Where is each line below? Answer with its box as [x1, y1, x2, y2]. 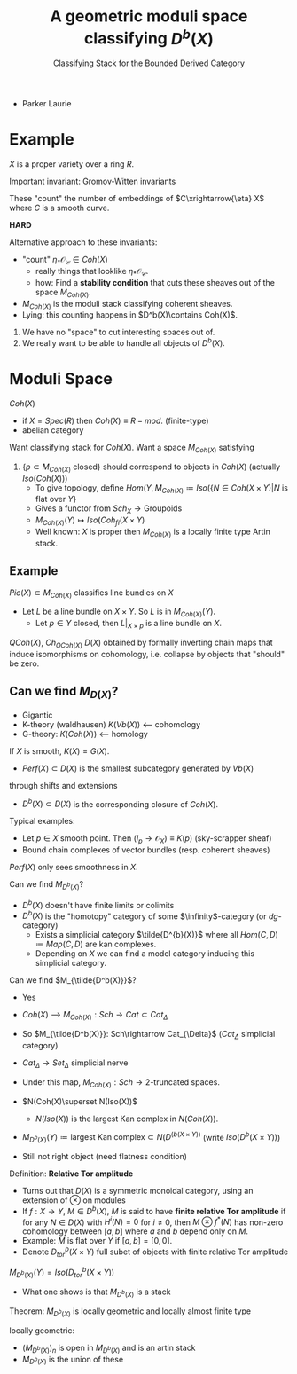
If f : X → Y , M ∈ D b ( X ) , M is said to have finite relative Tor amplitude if [21, 1204, 286, 1216]
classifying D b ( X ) [83, 25, 215, 49]
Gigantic [21, 710, 53, 720]
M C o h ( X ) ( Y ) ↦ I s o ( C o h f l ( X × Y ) [35, 514, 145, 527]
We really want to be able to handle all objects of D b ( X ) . [21, 336, 226, 349]
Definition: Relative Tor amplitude [9, 1168, 134, 1179]
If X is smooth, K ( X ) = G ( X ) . [9, 745, 110, 756]
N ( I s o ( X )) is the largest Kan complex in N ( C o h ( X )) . [35, 1113, 219, 1124]
